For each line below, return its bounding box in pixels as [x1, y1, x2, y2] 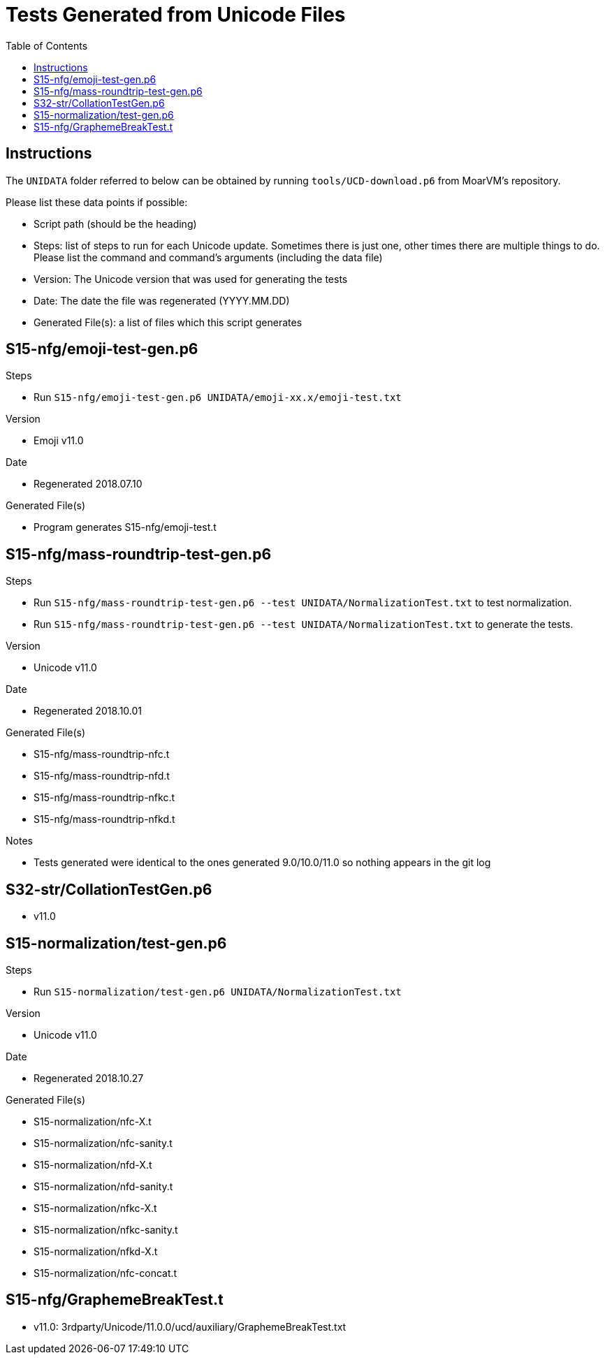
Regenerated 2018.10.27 [34, 1072, 144, 1084]
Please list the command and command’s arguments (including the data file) [34, 251, 383, 263]
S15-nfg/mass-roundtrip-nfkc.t [34, 791, 175, 804]
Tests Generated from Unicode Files [6, 3, 346, 27]
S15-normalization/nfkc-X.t [34, 1201, 157, 1214]
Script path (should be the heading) [34, 217, 197, 230]
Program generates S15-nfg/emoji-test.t [34, 521, 217, 534]
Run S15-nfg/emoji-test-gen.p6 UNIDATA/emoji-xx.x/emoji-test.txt [34, 391, 402, 404]
